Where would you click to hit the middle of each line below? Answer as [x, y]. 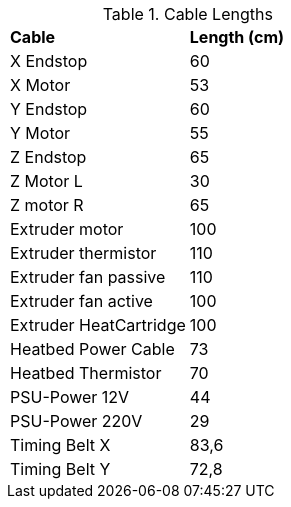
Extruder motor [67, 229]
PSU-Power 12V [70, 397]
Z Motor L [46, 181]
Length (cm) [237, 37]
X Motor [40, 85]
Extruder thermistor [83, 253]
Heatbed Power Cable [92, 349]
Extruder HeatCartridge [98, 325]
